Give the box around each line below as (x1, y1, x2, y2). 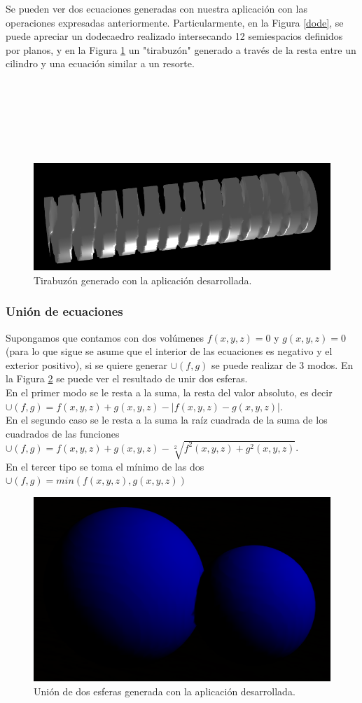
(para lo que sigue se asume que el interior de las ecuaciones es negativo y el (6, 344, 333, 359)
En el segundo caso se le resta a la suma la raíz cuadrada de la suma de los (6, 412, 328, 427)
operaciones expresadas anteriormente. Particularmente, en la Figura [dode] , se (6, 15, 344, 29)
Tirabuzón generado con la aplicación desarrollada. (34, 272, 252, 287)
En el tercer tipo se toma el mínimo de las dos (6, 459, 204, 473)
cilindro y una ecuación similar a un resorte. (6, 56, 195, 71)
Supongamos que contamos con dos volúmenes (6, 330, 204, 344)
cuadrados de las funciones (6, 426, 120, 440)
